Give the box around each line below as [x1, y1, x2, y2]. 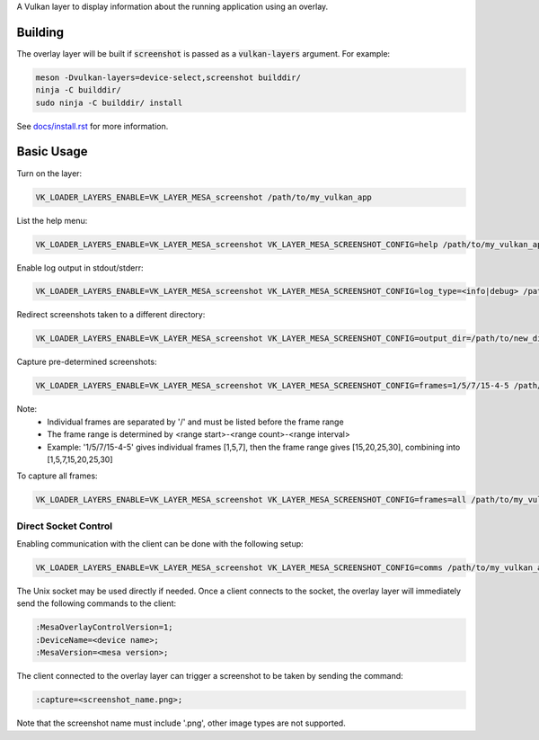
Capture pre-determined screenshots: [16, 356, 157, 368]
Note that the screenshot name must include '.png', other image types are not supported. [16, 718, 346, 728]
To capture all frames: [16, 470, 98, 481]
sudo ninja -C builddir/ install [35, 97, 183, 108]
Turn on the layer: [16, 167, 83, 179]
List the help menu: [16, 215, 88, 226]
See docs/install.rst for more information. [16, 120, 169, 131]
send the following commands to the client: [16, 598, 177, 609]
